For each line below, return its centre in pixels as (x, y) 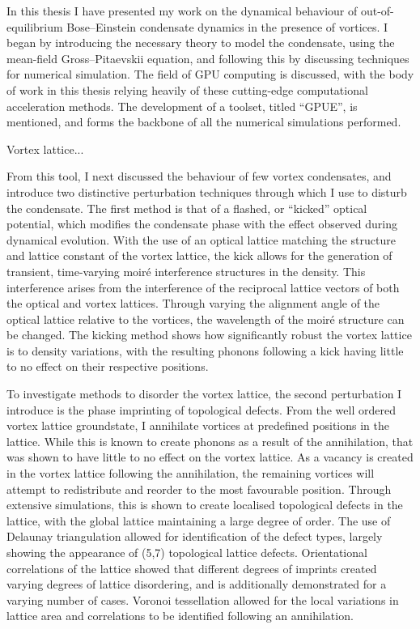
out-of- (377, 11)
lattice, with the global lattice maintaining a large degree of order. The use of (199, 520)
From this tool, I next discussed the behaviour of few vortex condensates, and (199, 176)
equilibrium (35, 26)
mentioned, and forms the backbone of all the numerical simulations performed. (204, 122)
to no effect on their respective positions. (108, 366)
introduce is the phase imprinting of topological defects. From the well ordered (201, 409)
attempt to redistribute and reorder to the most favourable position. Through (199, 489)
